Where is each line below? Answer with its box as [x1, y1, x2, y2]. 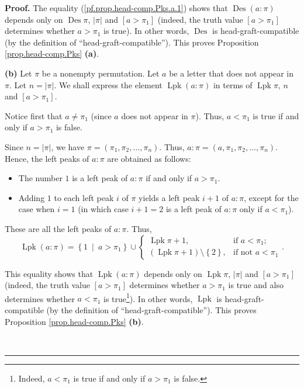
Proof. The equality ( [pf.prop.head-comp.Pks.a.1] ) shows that [5, 2, 228, 13]
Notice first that [5, 109, 63, 122]
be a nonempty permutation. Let [42, 67, 160, 79]
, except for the [244, 191, 299, 203]
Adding [18, 191, 45, 203]
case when [18, 203, 55, 215]
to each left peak [54, 191, 114, 203]
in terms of [213, 78, 253, 91]
